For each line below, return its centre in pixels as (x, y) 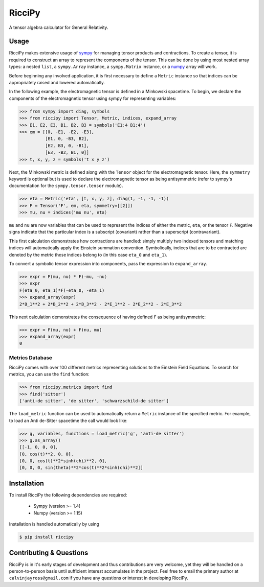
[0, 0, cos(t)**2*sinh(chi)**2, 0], (63, 461)
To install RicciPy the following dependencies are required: (68, 495)
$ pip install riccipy (46, 537)
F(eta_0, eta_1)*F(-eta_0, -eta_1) (62, 290)
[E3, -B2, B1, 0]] (67, 153)
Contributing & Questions (49, 552)
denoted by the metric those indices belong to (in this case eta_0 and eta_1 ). (88, 255)
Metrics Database (31, 357)
